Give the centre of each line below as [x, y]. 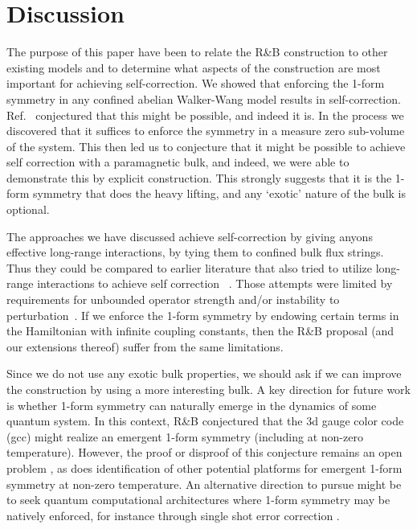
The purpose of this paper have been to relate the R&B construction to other [197, 52]
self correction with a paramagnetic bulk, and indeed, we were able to [178, 162]
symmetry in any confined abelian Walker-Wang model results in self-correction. [204, 98]
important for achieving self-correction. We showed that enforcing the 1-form [196, 83]
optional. [28, 209]
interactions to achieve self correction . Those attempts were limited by [215, 283]
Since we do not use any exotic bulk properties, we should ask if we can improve [204, 373]
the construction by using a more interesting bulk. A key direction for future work [208, 389]
